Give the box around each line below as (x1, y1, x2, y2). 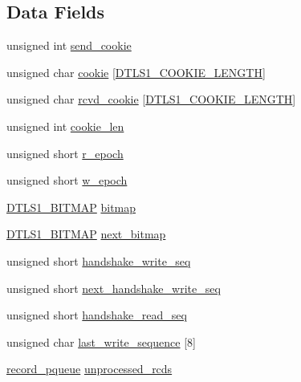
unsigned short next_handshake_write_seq (6, 279, 221, 296)
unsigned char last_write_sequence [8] (6, 333, 196, 350)
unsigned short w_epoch (6, 172, 128, 189)
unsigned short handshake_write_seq (6, 252, 191, 269)
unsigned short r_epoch (6, 144, 124, 161)
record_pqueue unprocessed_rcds (6, 360, 173, 377)
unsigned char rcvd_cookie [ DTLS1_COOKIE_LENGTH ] (6, 91, 296, 108)
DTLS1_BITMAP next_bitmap (6, 226, 166, 242)
